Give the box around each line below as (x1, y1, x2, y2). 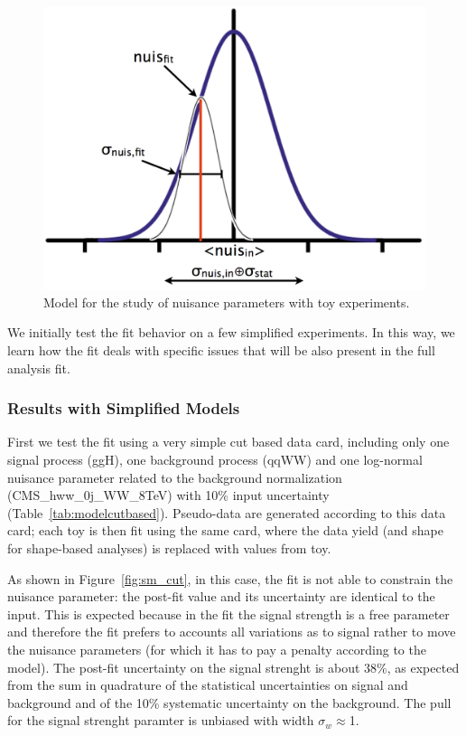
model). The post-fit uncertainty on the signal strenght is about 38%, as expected (7, 657, 460, 676)
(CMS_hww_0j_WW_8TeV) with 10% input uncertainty (7, 486, 330, 505)
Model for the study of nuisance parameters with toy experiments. (43, 292, 410, 311)
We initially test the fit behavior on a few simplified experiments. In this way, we (7, 323, 455, 342)
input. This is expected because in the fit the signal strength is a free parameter (7, 604, 450, 623)
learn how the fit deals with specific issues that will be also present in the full (7, 340, 435, 359)
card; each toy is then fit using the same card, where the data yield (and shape (7, 521, 444, 540)
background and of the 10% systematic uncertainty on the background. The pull (7, 693, 452, 712)
